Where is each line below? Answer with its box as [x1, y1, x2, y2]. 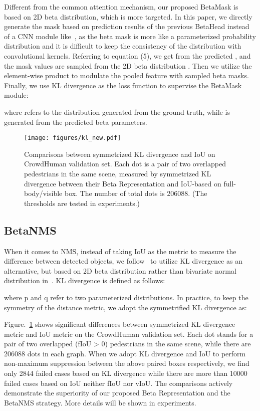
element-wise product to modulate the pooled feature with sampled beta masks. [4, 70, 249, 81]
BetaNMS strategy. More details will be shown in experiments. [4, 397, 196, 407]
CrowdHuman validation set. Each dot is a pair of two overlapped [24, 158, 226, 169]
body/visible [24, 188, 63, 198]
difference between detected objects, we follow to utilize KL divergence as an [4, 256, 242, 266]
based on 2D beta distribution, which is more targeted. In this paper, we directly [4, 11, 252, 22]
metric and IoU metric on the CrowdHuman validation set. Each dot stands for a [4, 328, 253, 339]
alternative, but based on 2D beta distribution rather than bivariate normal [4, 265, 236, 276]
